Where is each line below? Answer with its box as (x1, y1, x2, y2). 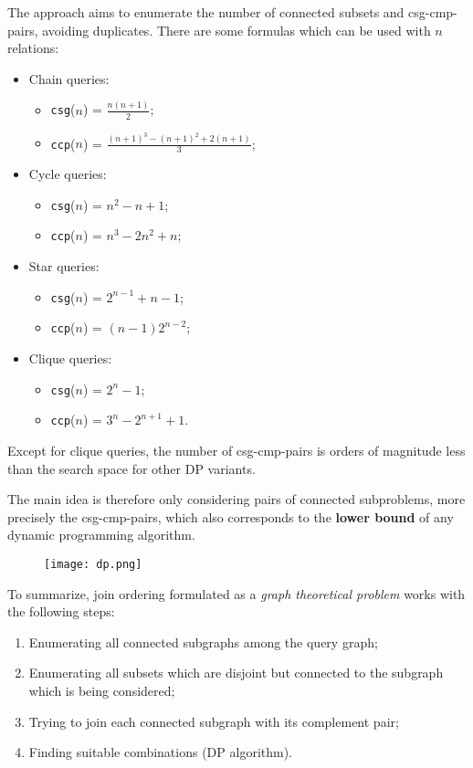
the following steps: (7, 602, 115, 621)
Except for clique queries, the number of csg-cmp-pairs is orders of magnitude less (7, 440, 466, 459)
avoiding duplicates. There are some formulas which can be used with (42, 20, 431, 39)
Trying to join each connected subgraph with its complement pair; (28, 711, 399, 731)
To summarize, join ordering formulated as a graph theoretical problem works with (7, 584, 466, 603)
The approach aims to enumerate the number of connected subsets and (7, 3, 405, 21)
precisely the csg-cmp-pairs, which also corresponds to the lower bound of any (7, 507, 454, 526)
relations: (7, 38, 59, 58)
